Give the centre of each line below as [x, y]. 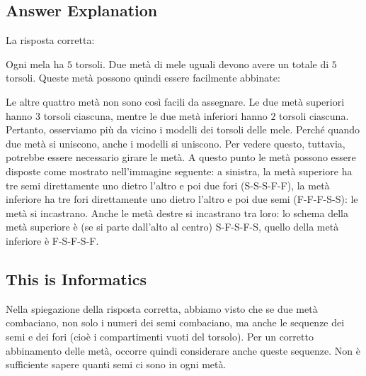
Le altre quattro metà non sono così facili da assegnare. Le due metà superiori [175, 101]
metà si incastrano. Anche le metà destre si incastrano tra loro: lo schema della [177, 212]
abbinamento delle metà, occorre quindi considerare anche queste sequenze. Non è [183, 350]
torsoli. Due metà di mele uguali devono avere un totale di [202, 63]
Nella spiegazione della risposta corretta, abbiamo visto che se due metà [162, 308]
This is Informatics [76, 278]
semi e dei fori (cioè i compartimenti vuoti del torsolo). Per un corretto [160, 336]
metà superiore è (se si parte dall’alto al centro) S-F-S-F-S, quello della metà [172, 227]
